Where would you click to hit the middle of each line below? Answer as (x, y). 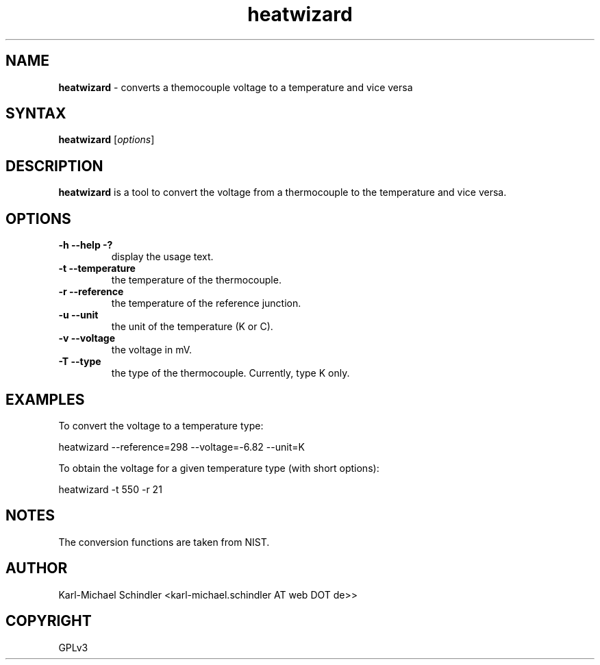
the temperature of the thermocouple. (196, 280)
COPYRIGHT (49, 621)
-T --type (80, 362)
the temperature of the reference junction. (206, 303)
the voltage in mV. (152, 350)
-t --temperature (97, 268)
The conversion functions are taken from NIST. (164, 542)
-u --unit (78, 315)
